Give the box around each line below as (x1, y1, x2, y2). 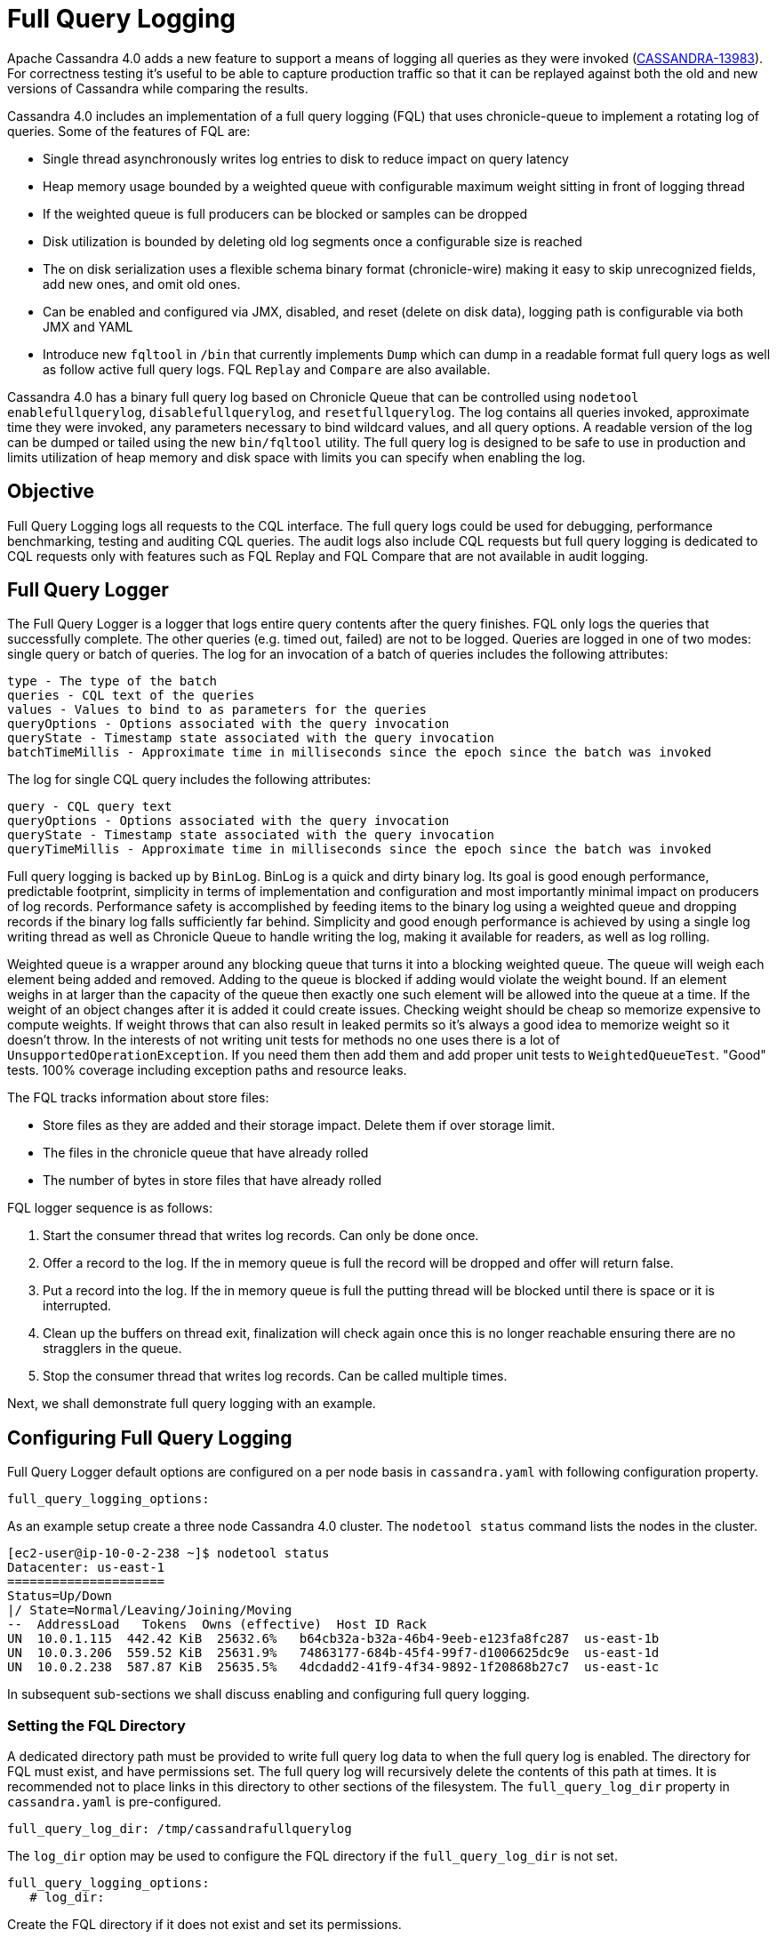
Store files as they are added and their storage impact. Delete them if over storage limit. (43, 1117, 556, 1133)
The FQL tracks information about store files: (7, 1090, 269, 1106)
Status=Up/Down (7, 1589, 113, 1604)
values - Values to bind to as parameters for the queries (7, 702, 428, 717)
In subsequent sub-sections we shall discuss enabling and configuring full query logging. (7, 1686, 531, 1702)
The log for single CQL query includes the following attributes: (7, 772, 372, 788)
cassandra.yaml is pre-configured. (7, 1794, 221, 1810)
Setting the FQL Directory (7, 1716, 186, 1734)
